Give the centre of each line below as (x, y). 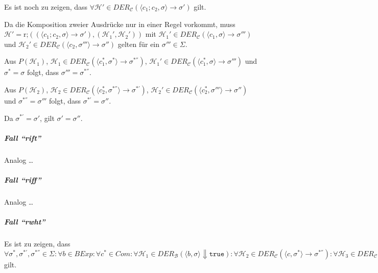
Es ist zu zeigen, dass (37, 244)
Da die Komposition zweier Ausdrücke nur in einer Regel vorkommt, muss (120, 24)
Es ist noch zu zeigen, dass (46, 7)
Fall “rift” (23, 138)
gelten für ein (139, 44)
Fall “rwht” (25, 222)
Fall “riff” (23, 179)
